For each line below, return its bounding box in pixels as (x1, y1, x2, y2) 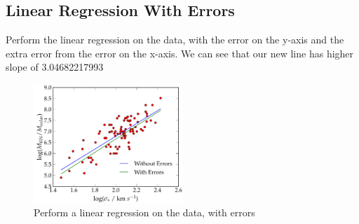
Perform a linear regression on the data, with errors (34, 205, 255, 220)
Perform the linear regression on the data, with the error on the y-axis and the (6, 32, 344, 47)
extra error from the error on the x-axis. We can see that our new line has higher (6, 45, 354, 60)
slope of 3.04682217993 (6, 59, 104, 74)
